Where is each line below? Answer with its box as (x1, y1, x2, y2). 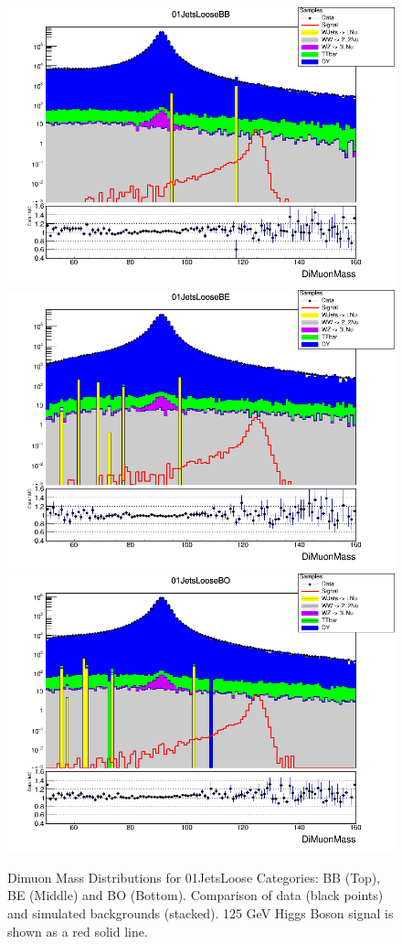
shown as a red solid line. (7, 921, 148, 940)
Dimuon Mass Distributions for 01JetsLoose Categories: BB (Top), (7, 867, 381, 886)
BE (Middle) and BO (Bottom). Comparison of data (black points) (7, 885, 384, 905)
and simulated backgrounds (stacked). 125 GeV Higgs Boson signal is (7, 903, 394, 922)
